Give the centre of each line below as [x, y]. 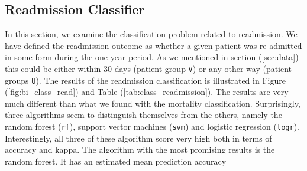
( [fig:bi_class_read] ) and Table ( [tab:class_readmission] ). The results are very [147, 92]
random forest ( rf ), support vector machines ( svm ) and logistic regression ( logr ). [152, 126]
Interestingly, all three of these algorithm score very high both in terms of [138, 138]
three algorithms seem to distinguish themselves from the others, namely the [143, 115]
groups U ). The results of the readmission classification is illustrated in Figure [145, 80]
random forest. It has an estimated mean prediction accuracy [116, 161]
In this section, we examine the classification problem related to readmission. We [151, 34]
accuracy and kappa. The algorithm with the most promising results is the [140, 149]
